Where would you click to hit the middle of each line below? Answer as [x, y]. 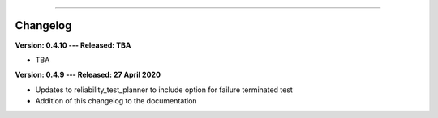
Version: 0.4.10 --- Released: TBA [73, 45]
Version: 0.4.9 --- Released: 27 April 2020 [88, 75]
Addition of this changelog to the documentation [116, 101]
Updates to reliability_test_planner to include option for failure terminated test [164, 90]
